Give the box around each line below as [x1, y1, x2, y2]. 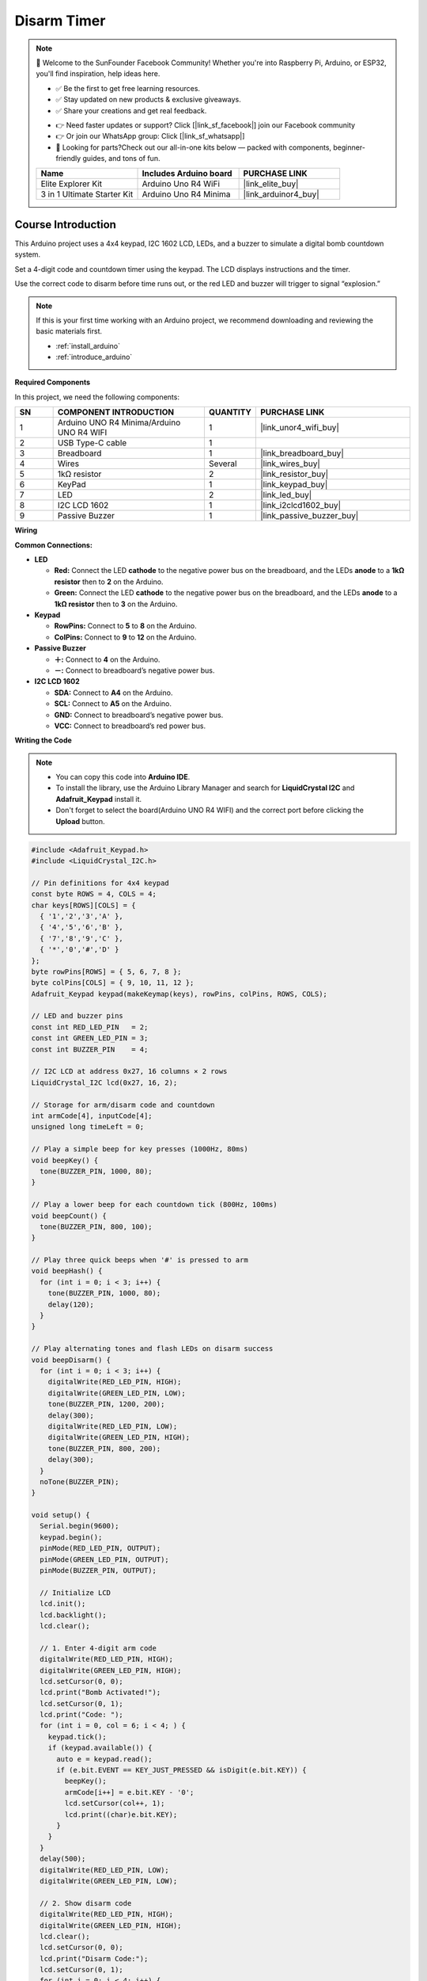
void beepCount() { [31, 1211, 107, 1220]
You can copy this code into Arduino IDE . [55, 773, 191, 782]
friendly [55, 154, 81, 163]
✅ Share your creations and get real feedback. [55, 105, 207, 115]
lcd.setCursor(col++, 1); [64, 1799, 165, 1808]
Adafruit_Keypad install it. [55, 794, 142, 803]
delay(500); [40, 1854, 86, 1864]
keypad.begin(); [40, 1533, 103, 1541]
